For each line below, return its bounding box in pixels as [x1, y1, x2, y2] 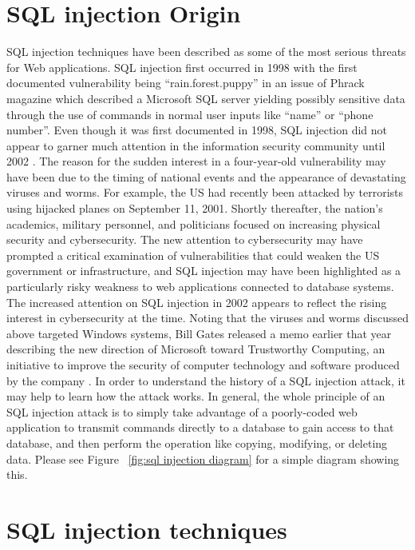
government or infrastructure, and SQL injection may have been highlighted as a [6, 262, 401, 279]
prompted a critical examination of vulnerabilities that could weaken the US [6, 246, 380, 263]
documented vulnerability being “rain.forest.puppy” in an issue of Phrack [6, 74, 365, 91]
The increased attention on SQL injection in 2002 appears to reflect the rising [6, 293, 387, 310]
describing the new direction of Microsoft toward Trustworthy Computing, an [6, 341, 385, 357]
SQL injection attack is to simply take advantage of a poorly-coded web [6, 403, 358, 420]
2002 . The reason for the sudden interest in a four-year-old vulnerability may [6, 153, 386, 169]
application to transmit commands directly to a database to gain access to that [6, 419, 394, 436]
